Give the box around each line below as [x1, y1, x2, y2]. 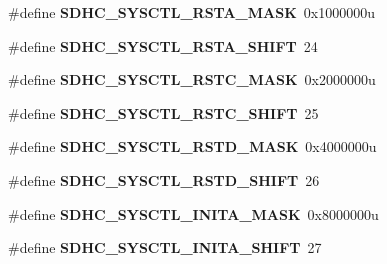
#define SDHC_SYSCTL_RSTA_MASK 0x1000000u [8, 2, 375, 22]
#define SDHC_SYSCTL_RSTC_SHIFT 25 [8, 102, 319, 123]
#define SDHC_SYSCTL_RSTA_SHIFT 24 [8, 35, 318, 56]
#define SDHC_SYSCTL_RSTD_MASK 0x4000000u [8, 136, 377, 157]
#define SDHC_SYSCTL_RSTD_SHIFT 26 [8, 169, 320, 190]
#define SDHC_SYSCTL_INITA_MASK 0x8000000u [8, 203, 379, 224]
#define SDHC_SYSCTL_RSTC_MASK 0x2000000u [8, 69, 376, 90]
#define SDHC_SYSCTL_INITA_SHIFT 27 [8, 237, 322, 258]
